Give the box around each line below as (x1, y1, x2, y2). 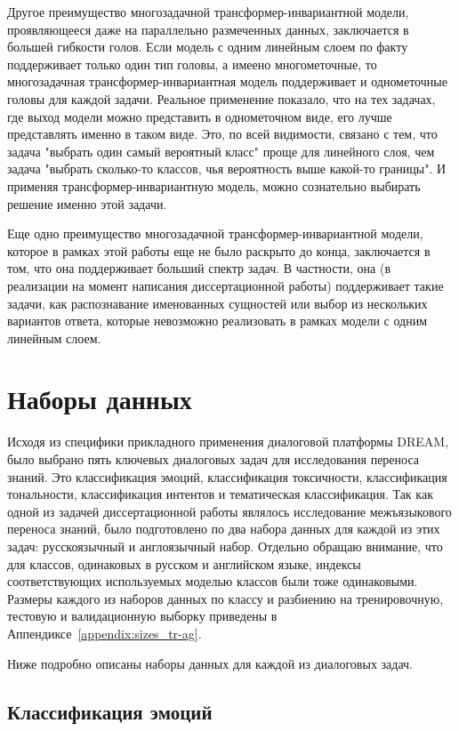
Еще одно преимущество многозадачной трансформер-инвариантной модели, (7, 224, 423, 243)
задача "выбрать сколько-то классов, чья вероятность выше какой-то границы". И (7, 159, 447, 178)
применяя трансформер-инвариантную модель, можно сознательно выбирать (7, 176, 421, 195)
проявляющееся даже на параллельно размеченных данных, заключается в (7, 20, 409, 38)
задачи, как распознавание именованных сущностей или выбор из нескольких (7, 293, 428, 312)
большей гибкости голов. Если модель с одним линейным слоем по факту (7, 37, 408, 56)
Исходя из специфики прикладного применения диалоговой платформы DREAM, (7, 432, 449, 451)
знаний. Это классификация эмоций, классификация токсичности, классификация (7, 467, 447, 486)
